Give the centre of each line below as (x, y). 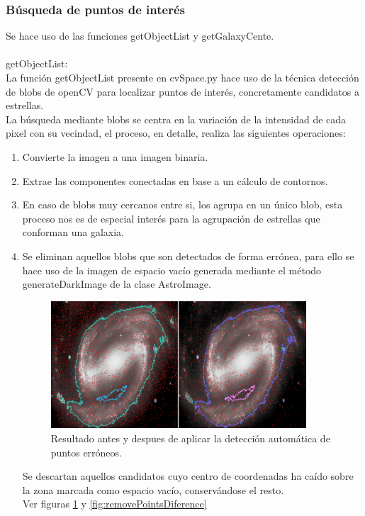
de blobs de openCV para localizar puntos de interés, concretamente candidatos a (182, 91)
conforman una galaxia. (73, 232)
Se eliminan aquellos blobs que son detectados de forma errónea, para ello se (188, 256)
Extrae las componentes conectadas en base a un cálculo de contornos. (175, 180)
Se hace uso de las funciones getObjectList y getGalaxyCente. (140, 36)
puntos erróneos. (86, 452)
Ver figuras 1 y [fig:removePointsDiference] (114, 504)
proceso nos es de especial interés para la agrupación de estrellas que (171, 218)
